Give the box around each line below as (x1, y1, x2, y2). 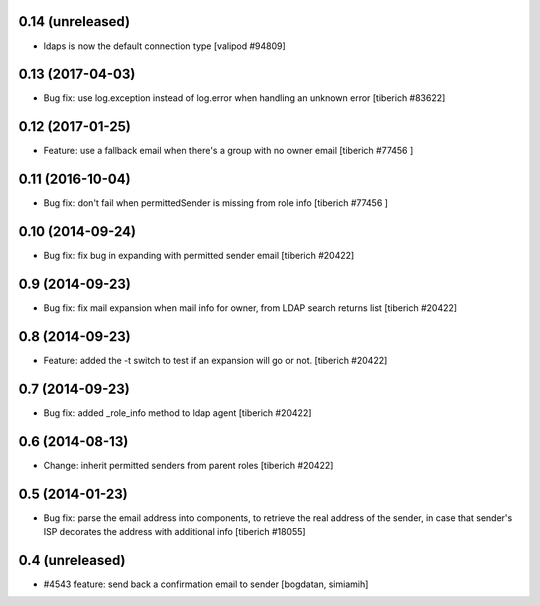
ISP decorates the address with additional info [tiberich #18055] (43, 526, 306, 538)
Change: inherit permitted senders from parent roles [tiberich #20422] (43, 459, 334, 471)
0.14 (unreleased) (18, 13, 130, 30)
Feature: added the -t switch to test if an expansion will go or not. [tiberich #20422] (43, 354, 388, 366)
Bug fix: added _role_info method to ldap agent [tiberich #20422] (43, 406, 312, 419)
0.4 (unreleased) (18, 551, 126, 569)
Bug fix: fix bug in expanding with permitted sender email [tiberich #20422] (43, 250, 355, 262)
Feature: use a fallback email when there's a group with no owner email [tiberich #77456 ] (43, 145, 414, 157)
